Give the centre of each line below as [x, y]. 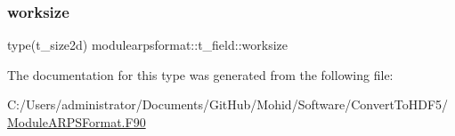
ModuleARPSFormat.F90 [77, 122]
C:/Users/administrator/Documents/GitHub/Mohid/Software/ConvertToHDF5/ [228, 104]
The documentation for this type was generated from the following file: [200, 74]
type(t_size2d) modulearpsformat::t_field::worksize [147, 45]
